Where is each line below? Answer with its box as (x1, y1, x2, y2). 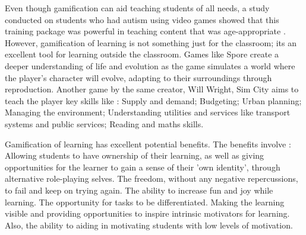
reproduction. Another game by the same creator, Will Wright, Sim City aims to (5, 83, 299, 95)
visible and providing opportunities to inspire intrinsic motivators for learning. (5, 207, 290, 220)
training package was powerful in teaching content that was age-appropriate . (5, 25, 286, 37)
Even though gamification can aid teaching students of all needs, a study (5, 2, 270, 14)
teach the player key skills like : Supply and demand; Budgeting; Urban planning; (5, 94, 302, 107)
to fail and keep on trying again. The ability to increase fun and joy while (5, 184, 273, 196)
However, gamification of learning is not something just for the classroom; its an (5, 36, 296, 49)
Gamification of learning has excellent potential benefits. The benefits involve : (5, 137, 291, 150)
